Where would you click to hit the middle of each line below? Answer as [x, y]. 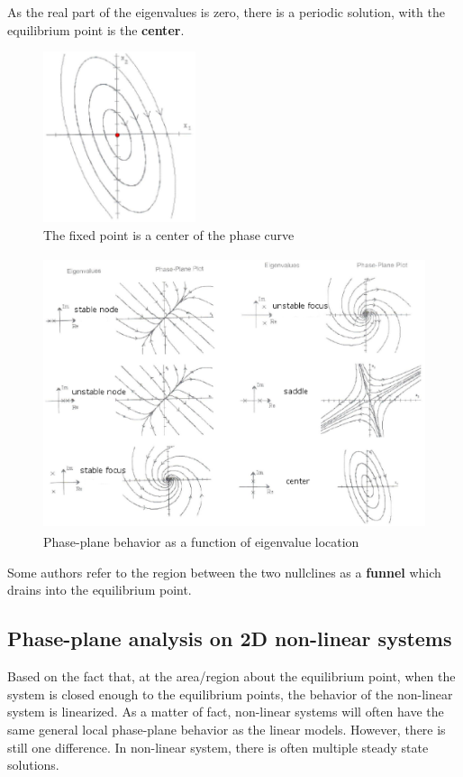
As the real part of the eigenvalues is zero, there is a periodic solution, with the [226, 12]
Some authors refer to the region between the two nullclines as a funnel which [224, 572]
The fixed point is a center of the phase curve [169, 234]
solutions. [33, 765]
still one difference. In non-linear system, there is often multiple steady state [218, 747]
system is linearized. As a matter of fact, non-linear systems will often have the [226, 712]
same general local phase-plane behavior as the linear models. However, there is [227, 730]
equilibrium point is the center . [96, 29]
